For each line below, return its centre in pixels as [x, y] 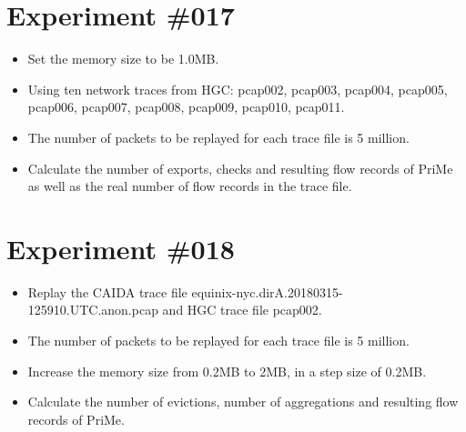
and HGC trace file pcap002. [242, 310]
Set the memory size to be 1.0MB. [123, 59]
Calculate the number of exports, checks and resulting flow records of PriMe [240, 168]
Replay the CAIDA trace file [107, 291]
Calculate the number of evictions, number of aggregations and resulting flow [243, 402]
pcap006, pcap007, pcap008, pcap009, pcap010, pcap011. [186, 107]
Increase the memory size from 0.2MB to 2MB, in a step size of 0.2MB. [227, 371]
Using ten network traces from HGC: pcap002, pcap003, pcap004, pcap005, [238, 89]
